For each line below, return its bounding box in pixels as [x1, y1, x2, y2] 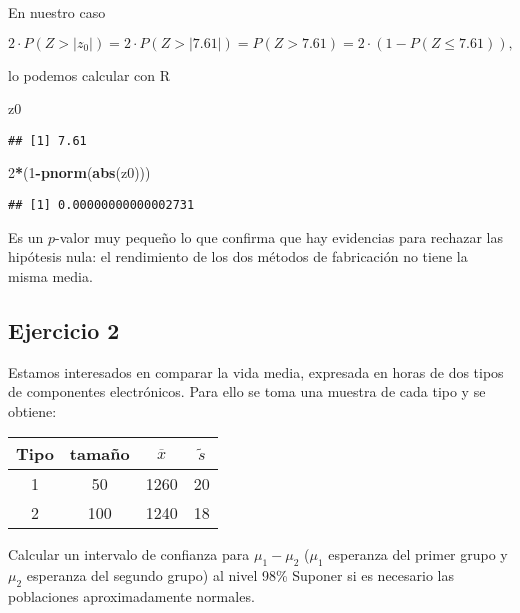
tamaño [69, 442, 130, 466]
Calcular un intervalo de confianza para [8, 544, 250, 565]
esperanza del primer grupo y [328, 544, 508, 565]
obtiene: [8, 400, 57, 421]
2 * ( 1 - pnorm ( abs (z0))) [8, 162, 151, 183]
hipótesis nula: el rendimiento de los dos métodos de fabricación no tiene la [8, 246, 468, 267]
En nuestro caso [8, 2, 106, 22]
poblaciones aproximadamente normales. [8, 586, 255, 607]
